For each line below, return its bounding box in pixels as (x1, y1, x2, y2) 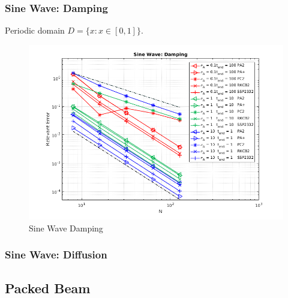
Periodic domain (5, 24, 65, 37)
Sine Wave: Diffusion (5, 247, 107, 262)
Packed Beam (5, 278, 91, 297)
